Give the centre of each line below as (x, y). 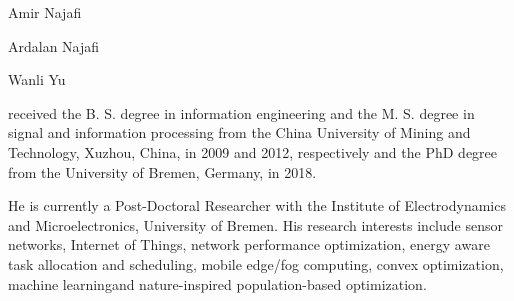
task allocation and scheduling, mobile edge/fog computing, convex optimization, (256, 263)
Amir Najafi (45, 12)
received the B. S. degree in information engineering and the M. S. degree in (241, 112)
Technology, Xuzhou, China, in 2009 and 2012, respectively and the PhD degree (253, 151)
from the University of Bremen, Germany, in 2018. (162, 171)
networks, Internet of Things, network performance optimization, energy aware (249, 244)
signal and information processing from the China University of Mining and (239, 132)
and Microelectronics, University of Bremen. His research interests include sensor (255, 224)
